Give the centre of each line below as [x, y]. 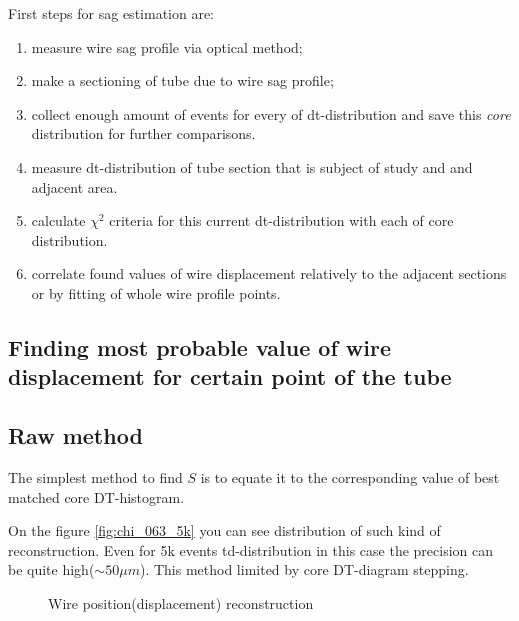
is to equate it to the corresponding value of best [350, 476]
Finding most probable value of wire [199, 346]
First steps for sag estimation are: [111, 13]
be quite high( [51, 569]
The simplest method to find [95, 476]
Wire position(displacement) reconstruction [181, 602]
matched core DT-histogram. [96, 496]
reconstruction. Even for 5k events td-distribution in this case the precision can [251, 549]
